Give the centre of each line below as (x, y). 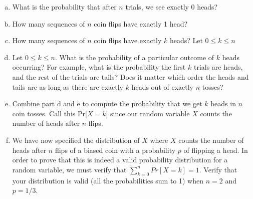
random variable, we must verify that (69, 169)
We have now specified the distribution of (76, 140)
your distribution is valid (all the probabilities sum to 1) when (108, 180)
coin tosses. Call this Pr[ (50, 113)
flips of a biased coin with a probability (115, 150)
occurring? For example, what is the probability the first (99, 67)
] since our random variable (148, 113)
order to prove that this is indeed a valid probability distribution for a (120, 160)
